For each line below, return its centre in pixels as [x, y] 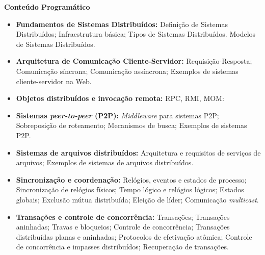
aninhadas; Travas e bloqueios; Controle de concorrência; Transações [123, 227]
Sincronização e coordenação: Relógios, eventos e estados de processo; [131, 179]
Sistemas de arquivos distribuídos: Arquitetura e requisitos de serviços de [138, 152]
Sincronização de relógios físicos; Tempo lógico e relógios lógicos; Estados [130, 189]
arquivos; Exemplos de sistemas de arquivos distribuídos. [105, 162]
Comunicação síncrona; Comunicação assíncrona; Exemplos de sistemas [127, 71]
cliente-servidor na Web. [54, 81]
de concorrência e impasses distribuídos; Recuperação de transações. [122, 247]
